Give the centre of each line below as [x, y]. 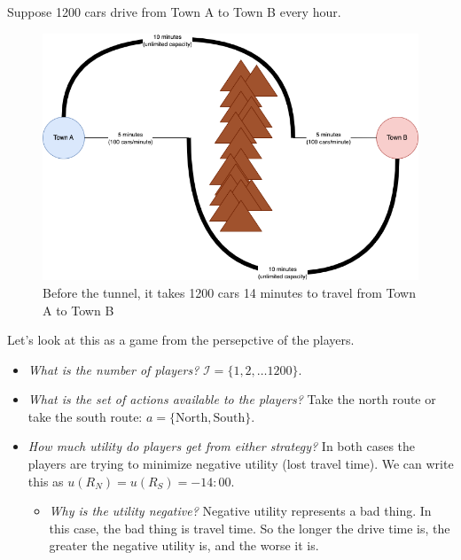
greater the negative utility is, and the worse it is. [184, 545]
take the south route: [85, 416]
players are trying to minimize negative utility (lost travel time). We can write [241, 464]
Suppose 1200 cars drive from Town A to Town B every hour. [174, 12]
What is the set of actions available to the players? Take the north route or [232, 399]
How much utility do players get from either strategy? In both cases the [222, 446]
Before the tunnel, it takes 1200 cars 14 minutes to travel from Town [229, 292]
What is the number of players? [113, 369]
